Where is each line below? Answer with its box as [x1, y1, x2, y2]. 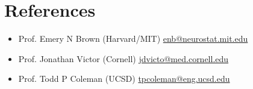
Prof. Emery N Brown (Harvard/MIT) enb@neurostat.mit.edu [18, 32, 248, 45]
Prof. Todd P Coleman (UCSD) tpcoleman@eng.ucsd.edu [18, 72, 230, 85]
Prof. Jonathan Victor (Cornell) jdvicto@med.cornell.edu [18, 52, 229, 65]
